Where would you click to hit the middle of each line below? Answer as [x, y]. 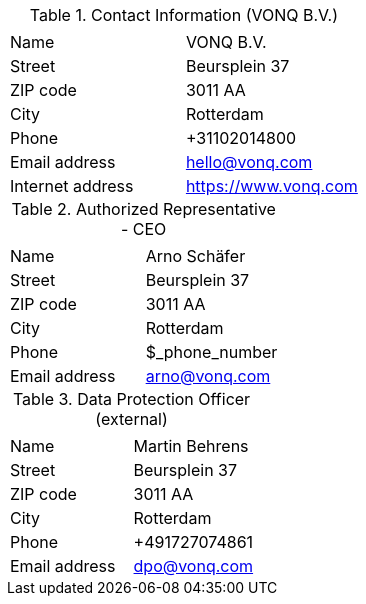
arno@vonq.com [208, 376]
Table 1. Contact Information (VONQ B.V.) [184, 15]
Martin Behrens [191, 446]
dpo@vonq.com [193, 566]
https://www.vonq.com [271, 186]
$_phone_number [211, 352]
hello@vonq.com [249, 162]
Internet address [72, 186]
